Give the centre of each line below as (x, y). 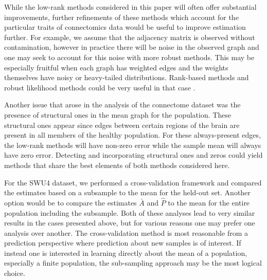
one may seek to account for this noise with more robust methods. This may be (129, 57)
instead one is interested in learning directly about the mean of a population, (126, 253)
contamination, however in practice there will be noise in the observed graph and (132, 47)
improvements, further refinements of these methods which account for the (121, 17)
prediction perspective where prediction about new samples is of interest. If (123, 243)
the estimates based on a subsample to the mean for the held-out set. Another (127, 192)
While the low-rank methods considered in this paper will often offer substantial (130, 7)
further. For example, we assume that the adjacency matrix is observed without (130, 37)
